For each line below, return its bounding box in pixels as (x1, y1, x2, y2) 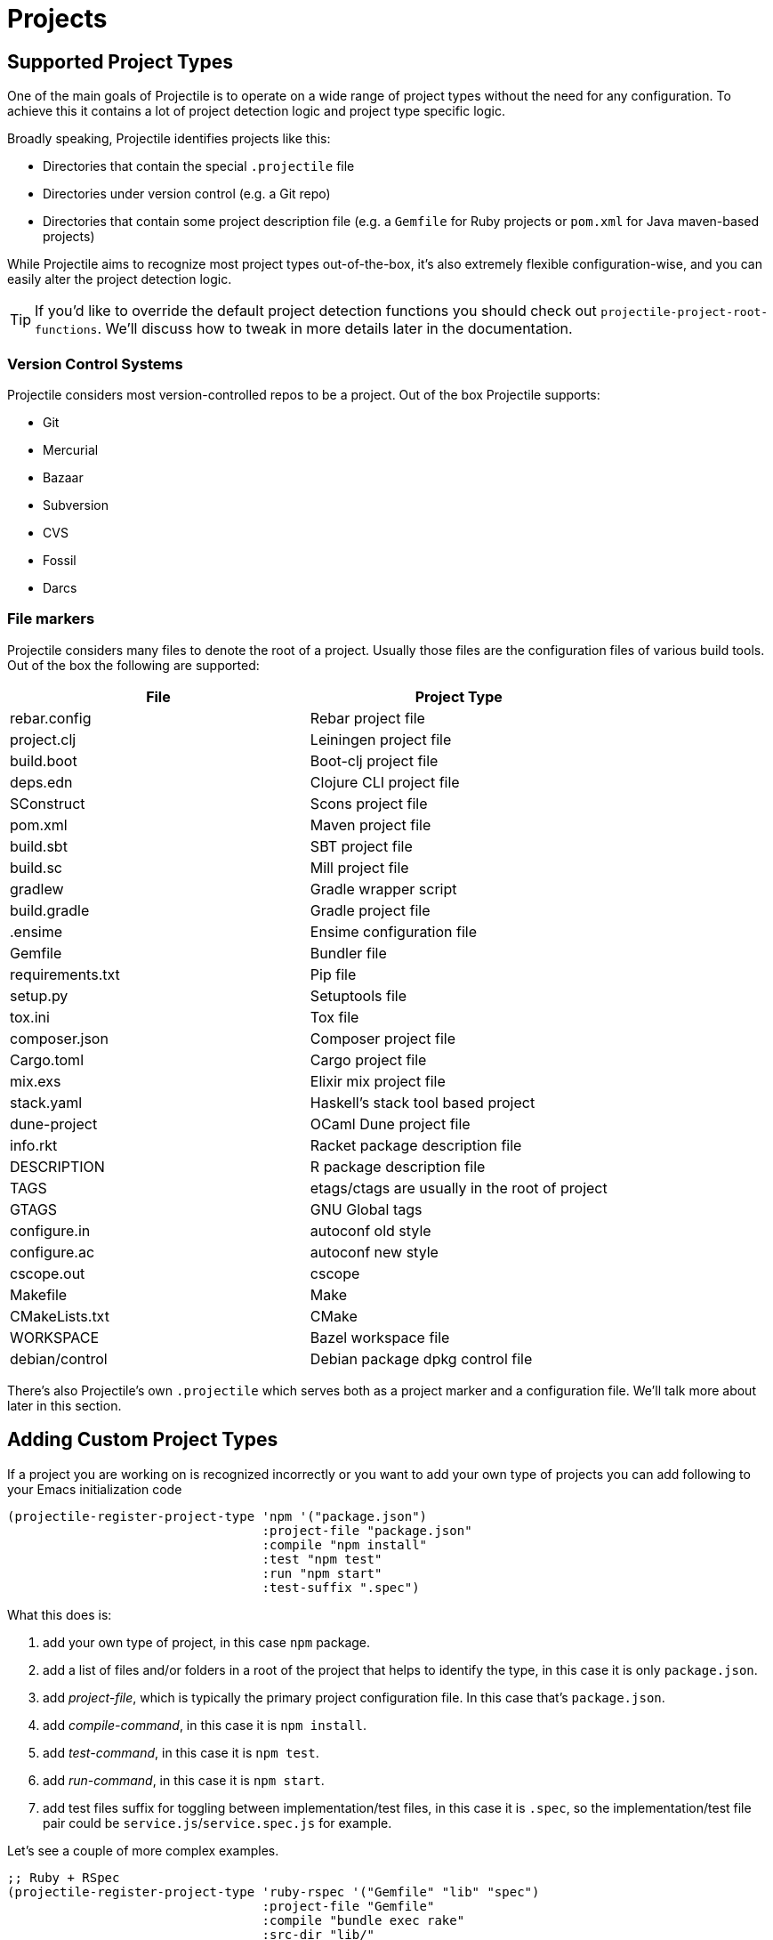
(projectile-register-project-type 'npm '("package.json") (7, 1508, 428, 1524)
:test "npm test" (262, 1551, 382, 1566)
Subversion (43, 497, 109, 513)
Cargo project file (310, 1050, 427, 1069)
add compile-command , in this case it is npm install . (43, 1717, 366, 1733)
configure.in (10, 1221, 91, 1240)
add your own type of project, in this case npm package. (43, 1634, 371, 1650)
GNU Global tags (310, 1200, 423, 1218)
